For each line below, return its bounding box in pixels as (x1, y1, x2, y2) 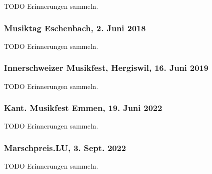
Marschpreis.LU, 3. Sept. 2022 (4, 141, 126, 153)
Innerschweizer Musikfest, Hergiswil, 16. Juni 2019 (4, 62, 209, 74)
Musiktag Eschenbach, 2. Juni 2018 (4, 22, 146, 34)
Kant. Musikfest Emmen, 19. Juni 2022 (4, 102, 163, 114)
